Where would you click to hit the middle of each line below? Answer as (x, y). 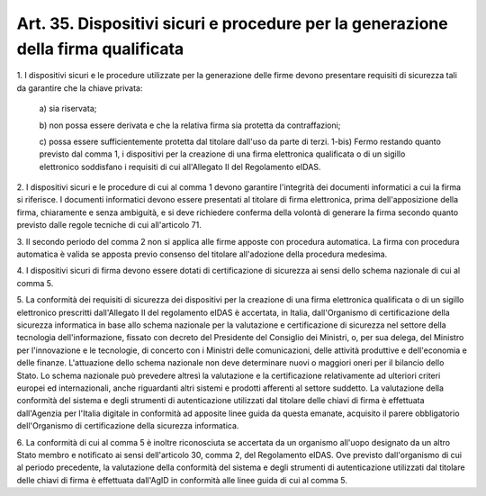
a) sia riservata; (68, 109)
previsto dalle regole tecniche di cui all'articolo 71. (109, 225)
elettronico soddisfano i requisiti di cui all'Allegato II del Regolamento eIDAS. (180, 167)
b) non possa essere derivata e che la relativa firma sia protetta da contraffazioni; (190, 125)
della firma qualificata (100, 49)
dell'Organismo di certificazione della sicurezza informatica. (128, 426)
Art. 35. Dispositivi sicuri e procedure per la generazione (233, 23)
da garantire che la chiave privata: (80, 88)
